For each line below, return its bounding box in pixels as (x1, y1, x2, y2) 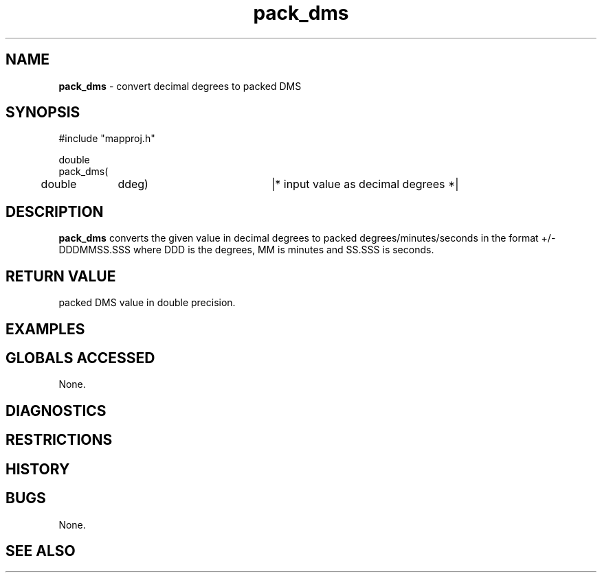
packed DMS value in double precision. (58, 297, 236, 309)
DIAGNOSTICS (5, 402, 107, 419)
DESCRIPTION (5, 203, 104, 220)
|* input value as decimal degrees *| (271, 177, 459, 192)
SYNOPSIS (5, 104, 80, 122)
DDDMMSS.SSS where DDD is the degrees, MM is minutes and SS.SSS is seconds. (58, 244, 434, 256)
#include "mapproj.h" (58, 132, 155, 145)
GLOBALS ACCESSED (5, 349, 155, 367)
